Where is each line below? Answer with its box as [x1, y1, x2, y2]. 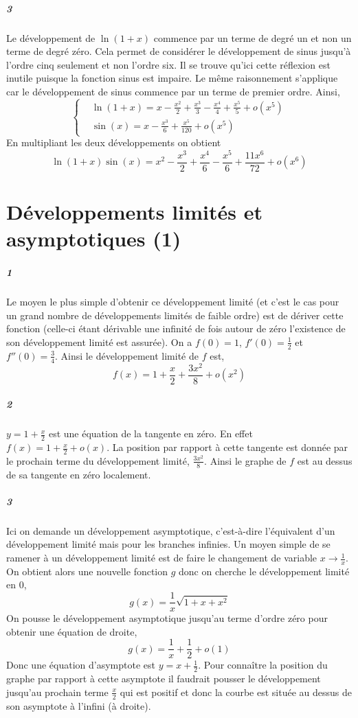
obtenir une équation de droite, [6, 624, 137, 638]
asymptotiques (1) [6, 224, 181, 253]
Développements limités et [6, 198, 262, 226]
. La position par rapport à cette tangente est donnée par [107, 440, 348, 454]
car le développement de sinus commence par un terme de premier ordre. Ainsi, [6, 84, 340, 98]
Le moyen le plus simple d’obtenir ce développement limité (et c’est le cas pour [6, 294, 339, 309]
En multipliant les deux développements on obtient [6, 135, 221, 150]
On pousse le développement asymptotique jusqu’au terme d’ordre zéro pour [6, 611, 328, 625]
